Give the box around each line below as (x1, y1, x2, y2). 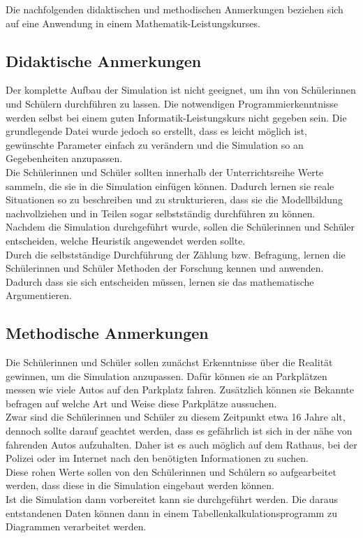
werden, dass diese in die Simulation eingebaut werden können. (6, 478, 274, 493)
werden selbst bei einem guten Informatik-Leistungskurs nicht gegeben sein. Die (6, 110, 347, 124)
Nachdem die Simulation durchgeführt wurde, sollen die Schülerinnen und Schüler (6, 219, 355, 234)
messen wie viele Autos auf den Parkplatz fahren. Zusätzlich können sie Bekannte (6, 382, 354, 397)
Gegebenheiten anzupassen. (6, 151, 123, 166)
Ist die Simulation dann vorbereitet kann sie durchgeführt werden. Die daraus (6, 492, 338, 507)
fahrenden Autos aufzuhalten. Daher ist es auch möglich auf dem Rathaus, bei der (6, 437, 357, 451)
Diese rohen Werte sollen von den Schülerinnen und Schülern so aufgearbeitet (6, 464, 336, 479)
